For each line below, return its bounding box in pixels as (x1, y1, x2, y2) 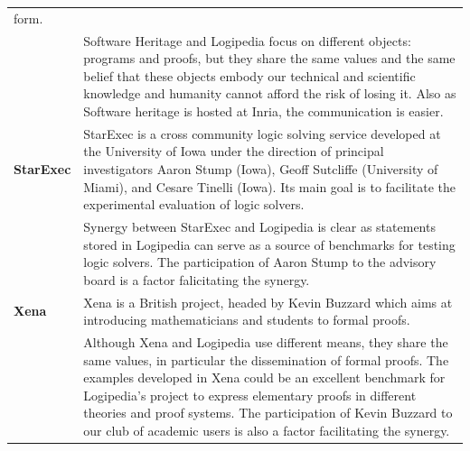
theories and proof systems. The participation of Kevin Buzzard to (83, 403, 453, 422)
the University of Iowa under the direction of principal (83, 142, 384, 161)
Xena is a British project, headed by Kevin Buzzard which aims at (83, 292, 453, 311)
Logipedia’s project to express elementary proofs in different (83, 385, 417, 404)
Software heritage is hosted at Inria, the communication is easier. (83, 101, 444, 120)
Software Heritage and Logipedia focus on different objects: (83, 31, 411, 50)
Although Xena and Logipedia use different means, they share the (83, 333, 448, 352)
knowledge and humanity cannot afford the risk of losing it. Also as (83, 84, 456, 103)
